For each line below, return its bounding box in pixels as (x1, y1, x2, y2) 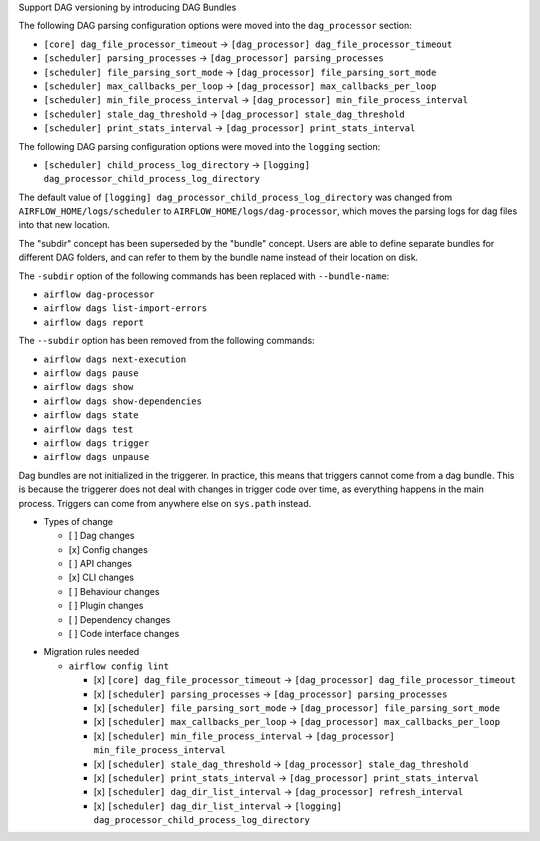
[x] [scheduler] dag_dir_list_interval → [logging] (93, 800, 343, 812)
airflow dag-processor (43, 289, 155, 300)
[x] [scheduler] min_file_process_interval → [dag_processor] (93, 730, 395, 742)
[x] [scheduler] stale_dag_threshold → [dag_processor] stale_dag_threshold (93, 758, 469, 770)
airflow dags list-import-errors (43, 303, 208, 314)
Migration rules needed (43, 646, 140, 658)
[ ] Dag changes (68, 530, 135, 542)
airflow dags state (43, 410, 139, 421)
